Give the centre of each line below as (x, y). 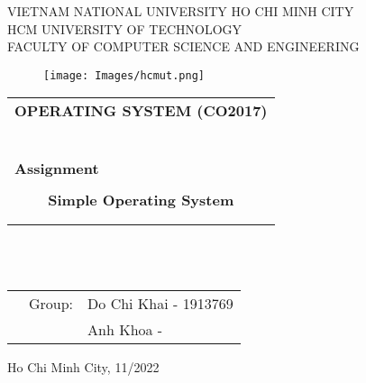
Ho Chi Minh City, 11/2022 (83, 366)
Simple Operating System (141, 200)
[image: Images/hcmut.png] (124, 75)
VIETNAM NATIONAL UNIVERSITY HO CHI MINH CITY (181, 11)
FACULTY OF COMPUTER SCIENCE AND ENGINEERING (183, 46)
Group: (51, 303)
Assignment (57, 169)
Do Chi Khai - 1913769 (160, 303)
